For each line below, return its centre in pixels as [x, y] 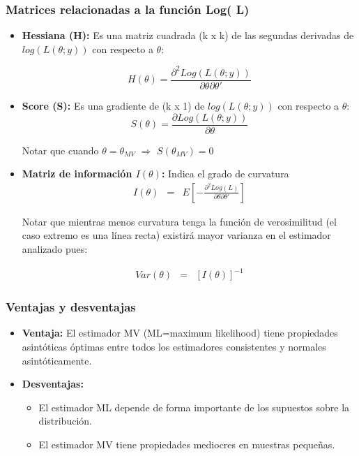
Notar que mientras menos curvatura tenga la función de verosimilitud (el [179, 221]
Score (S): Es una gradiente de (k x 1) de [113, 105]
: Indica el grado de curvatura [225, 174]
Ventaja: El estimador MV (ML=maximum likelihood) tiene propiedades [180, 333]
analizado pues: [55, 249]
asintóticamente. [57, 360]
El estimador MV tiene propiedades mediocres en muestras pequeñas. [187, 444]
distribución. [65, 421]
